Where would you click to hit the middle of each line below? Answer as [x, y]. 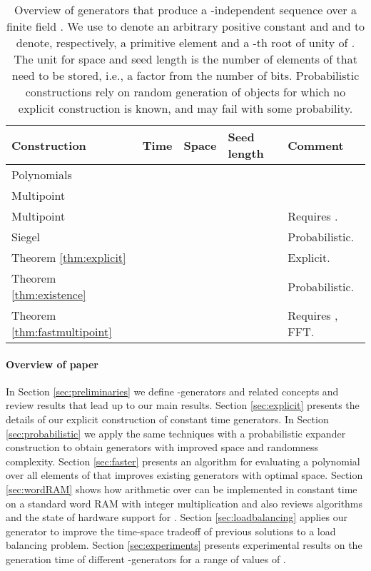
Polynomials [42, 175]
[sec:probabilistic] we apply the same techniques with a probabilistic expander [176, 433]
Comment [316, 145]
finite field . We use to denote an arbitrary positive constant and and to [185, 26]
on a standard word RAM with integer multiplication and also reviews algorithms [184, 503]
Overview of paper [52, 364]
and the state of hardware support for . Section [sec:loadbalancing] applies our [177, 517]
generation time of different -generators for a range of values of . [146, 559]
